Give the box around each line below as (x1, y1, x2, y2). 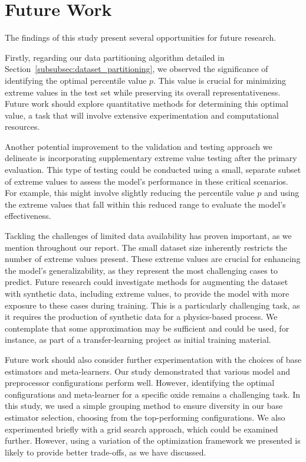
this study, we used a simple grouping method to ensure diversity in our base (5, 399, 283, 412)
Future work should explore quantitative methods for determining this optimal (5, 97, 288, 110)
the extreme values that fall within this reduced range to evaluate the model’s (5, 198, 286, 210)
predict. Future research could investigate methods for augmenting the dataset (5, 276, 288, 288)
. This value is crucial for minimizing (153, 74, 287, 86)
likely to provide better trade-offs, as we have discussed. (5, 445, 206, 458)
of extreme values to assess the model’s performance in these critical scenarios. (5, 175, 288, 187)
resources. (5, 120, 40, 133)
